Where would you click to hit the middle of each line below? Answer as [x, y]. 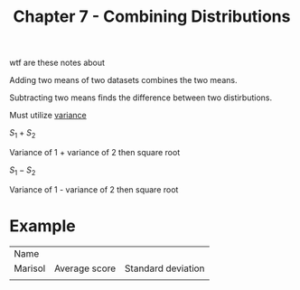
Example [42, 225]
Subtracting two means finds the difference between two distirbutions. [141, 98]
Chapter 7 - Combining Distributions [152, 17]
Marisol [30, 268]
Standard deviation [165, 268]
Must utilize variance [48, 116]
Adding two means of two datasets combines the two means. [123, 80]
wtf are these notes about [57, 63]
